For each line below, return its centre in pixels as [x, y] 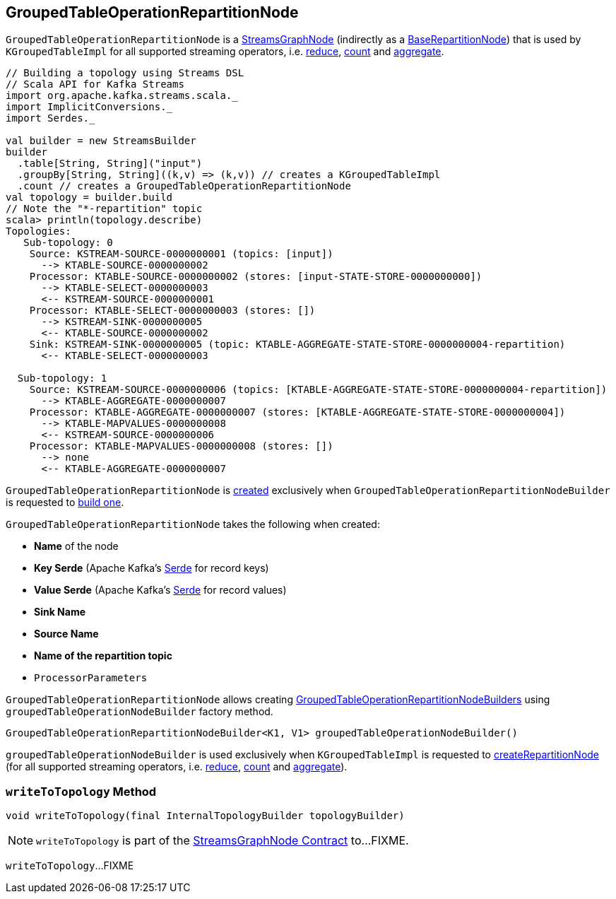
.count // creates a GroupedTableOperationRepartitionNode [184, 186]
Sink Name [60, 612]
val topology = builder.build [89, 198]
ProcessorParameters [91, 678]
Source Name [66, 634]
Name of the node [76, 546]
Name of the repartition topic [103, 656]
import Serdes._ [51, 118]
